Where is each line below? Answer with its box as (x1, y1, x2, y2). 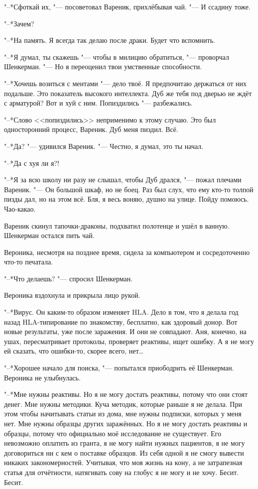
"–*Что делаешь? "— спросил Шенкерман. (4, 273, 133, 283)
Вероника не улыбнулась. (4, 372, 81, 382)
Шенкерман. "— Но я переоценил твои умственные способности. (4, 61, 202, 72)
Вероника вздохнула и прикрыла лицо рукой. (4, 290, 140, 300)
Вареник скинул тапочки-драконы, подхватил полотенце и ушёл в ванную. (4, 220, 230, 231)
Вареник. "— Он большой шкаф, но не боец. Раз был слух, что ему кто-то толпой (4, 184, 254, 194)
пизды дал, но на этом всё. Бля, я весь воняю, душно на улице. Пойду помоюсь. (4, 194, 249, 204)
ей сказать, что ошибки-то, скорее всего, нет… (4, 346, 143, 356)
